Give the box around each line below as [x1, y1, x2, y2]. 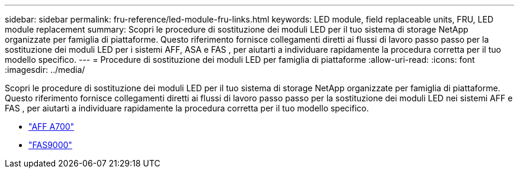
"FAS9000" [28, 140, 72, 150]
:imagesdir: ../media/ [5, 65, 85, 75]
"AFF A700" [28, 121, 75, 132]
